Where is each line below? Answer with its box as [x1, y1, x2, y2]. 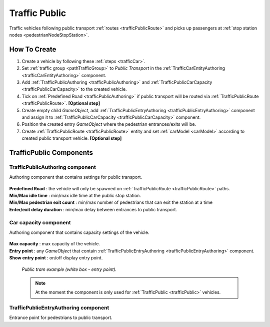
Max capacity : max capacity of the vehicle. [9, 241, 100, 247]
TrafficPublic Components [9, 148, 93, 157]
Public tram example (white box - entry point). [21, 266, 117, 272]
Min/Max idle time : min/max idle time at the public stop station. [9, 193, 141, 199]
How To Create [9, 45, 56, 54]
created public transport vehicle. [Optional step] [21, 135, 122, 141]
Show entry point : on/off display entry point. [9, 255, 103, 261]
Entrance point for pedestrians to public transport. [9, 314, 112, 320]
